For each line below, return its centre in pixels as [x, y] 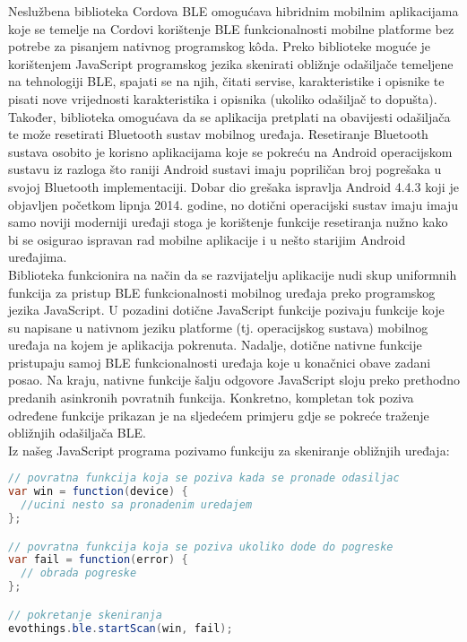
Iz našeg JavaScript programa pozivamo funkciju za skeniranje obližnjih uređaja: [229, 450]
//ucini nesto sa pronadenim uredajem [137, 505]
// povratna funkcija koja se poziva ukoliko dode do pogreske [201, 547]
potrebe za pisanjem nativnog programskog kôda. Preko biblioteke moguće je [220, 46]
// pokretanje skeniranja [85, 615]
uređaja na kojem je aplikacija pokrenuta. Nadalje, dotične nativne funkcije [215, 345]
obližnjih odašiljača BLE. [77, 433]
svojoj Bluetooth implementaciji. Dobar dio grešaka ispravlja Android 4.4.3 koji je [233, 186]
